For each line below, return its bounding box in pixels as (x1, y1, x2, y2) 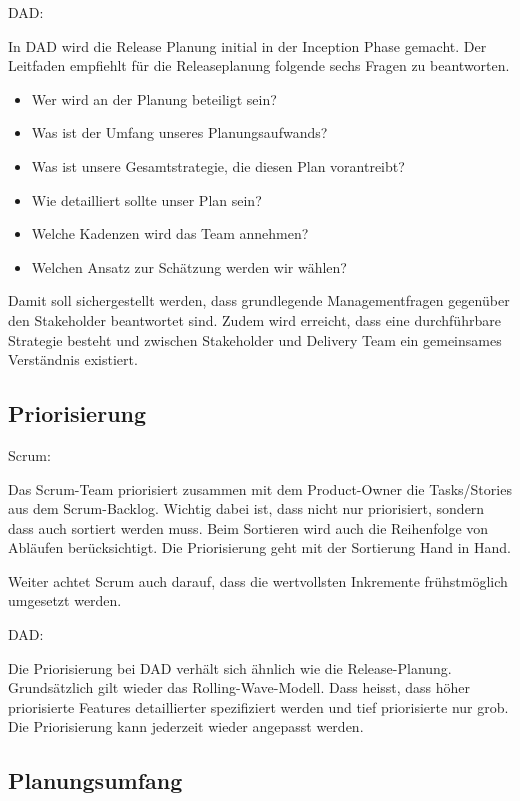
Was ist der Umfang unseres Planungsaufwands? (31, 122, 328, 143)
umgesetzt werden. (8, 590, 122, 611)
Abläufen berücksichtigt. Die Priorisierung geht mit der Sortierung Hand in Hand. (8, 537, 511, 558)
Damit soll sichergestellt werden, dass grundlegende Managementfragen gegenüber (8, 290, 510, 311)
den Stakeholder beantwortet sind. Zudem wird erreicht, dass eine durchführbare (8, 309, 501, 330)
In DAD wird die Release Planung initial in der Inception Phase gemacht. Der (8, 35, 487, 56)
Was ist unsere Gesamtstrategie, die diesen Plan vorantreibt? (31, 155, 405, 176)
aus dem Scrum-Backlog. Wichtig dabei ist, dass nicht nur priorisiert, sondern (8, 498, 485, 519)
